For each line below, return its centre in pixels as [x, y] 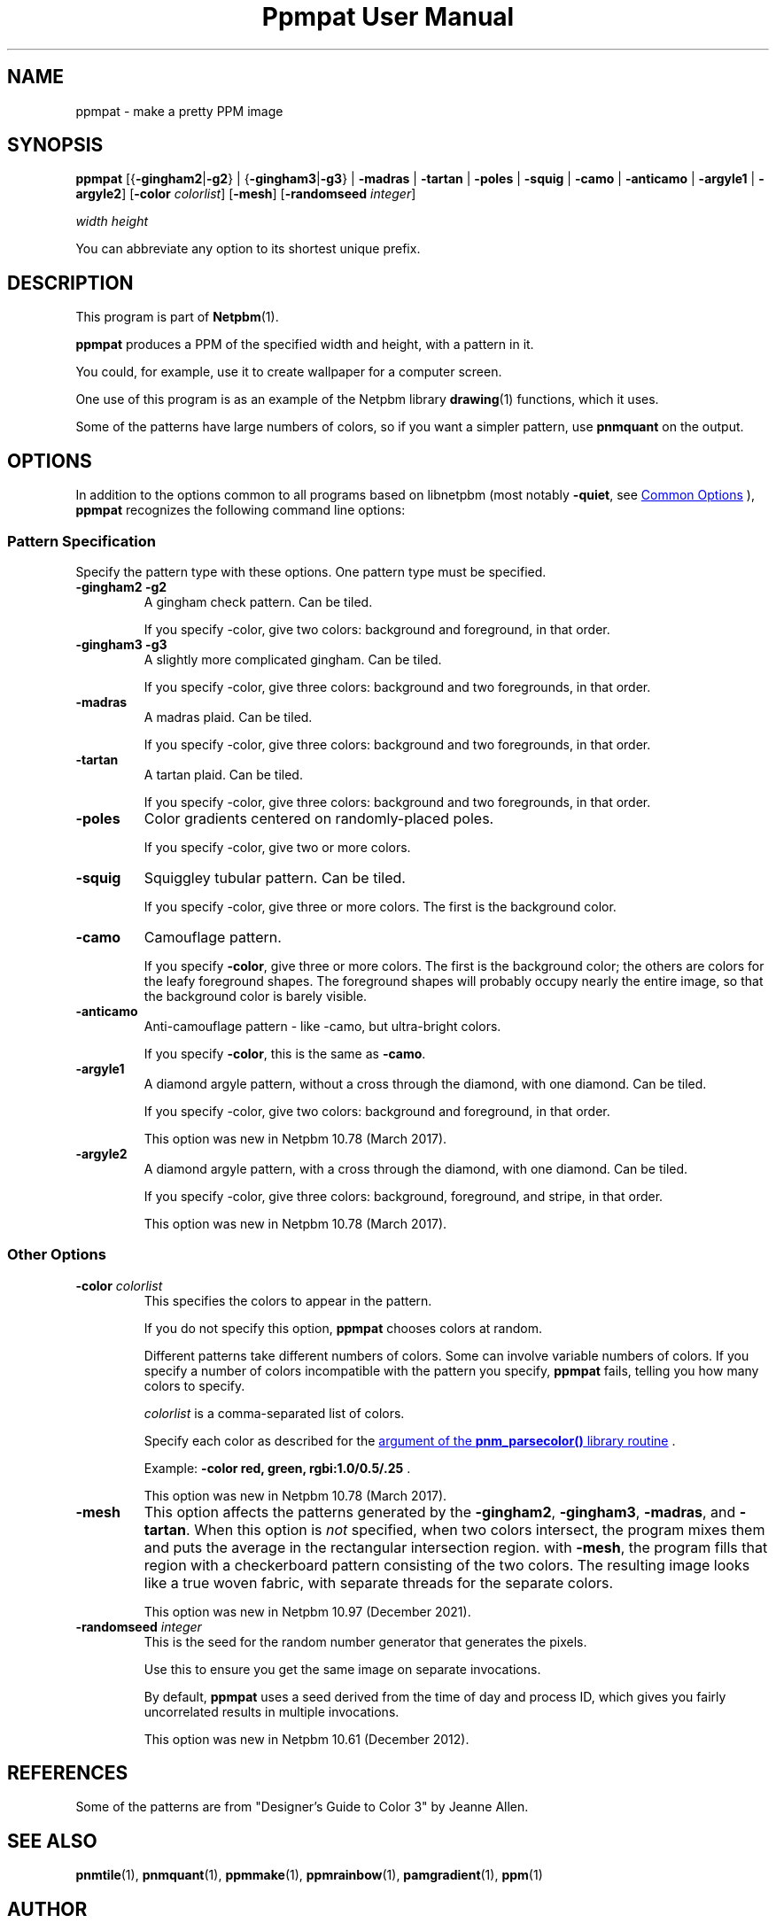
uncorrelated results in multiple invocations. [272, 1711]
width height [112, 221]
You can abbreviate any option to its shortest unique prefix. [248, 249]
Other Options [57, 1255]
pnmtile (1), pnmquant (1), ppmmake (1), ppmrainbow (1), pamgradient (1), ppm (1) [309, 1875]
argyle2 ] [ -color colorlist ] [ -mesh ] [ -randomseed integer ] [246, 194]
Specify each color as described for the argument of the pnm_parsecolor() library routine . [410, 1440]
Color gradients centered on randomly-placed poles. [319, 818]
